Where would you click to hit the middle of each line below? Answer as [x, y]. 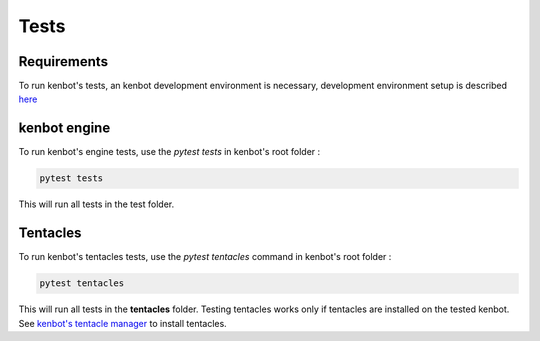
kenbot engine [64, 128]
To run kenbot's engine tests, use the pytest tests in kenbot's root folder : [169, 152]
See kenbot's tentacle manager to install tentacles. [122, 323]
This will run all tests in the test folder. [96, 204]
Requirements [63, 61]
